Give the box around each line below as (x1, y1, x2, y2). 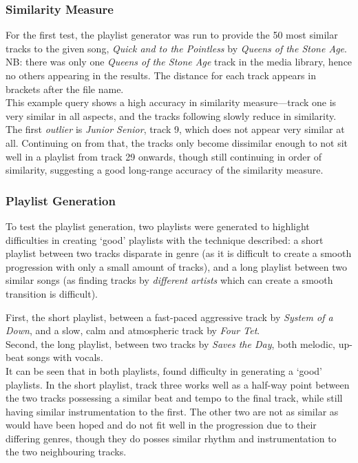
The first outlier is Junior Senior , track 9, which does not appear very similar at (6, 122, 345, 136)
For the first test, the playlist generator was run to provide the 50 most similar (6, 28, 338, 42)
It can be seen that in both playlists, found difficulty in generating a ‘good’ (6, 363, 322, 378)
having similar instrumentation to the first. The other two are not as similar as (6, 404, 339, 418)
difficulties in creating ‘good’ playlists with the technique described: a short (6, 232, 324, 247)
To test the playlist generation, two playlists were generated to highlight (6, 218, 310, 233)
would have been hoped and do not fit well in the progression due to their (6, 418, 317, 432)
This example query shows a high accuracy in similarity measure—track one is (6, 95, 337, 110)
